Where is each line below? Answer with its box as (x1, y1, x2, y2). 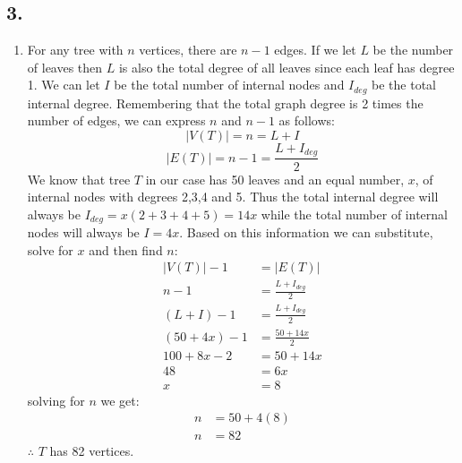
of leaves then (27, 57, 103, 76)
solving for (27, 390, 85, 409)
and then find (89, 240, 163, 259)
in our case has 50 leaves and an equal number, (145, 169, 405, 188)
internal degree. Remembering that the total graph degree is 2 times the (27, 93, 423, 112)
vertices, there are (139, 40, 237, 59)
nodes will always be (27, 223, 140, 242)
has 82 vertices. (49, 442, 134, 460)
